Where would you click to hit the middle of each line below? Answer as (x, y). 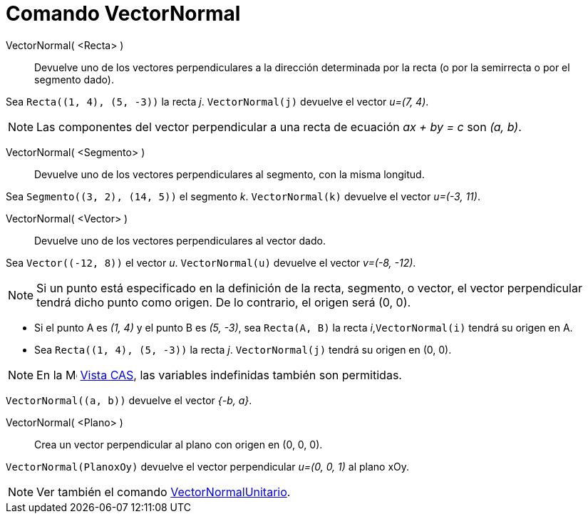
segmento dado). (74, 79)
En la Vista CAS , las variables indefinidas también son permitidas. (219, 375)
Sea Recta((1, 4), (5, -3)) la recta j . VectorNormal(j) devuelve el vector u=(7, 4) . (217, 101)
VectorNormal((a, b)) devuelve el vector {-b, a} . (129, 400)
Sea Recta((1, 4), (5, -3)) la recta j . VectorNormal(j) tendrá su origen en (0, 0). (243, 349)
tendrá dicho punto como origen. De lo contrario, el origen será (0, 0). (224, 302)
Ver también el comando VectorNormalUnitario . (164, 492)
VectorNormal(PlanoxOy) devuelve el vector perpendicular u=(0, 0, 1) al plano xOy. (208, 466)
